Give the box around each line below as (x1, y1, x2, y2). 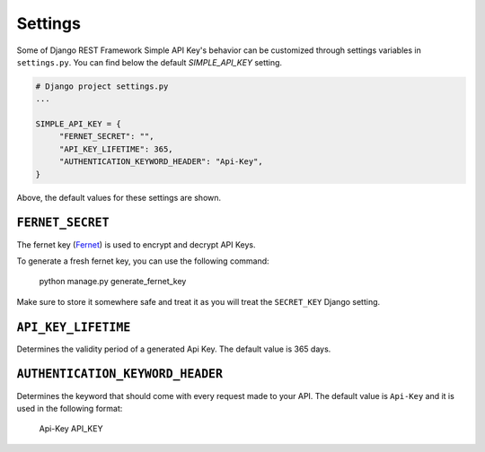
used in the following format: (16, 403, 123, 413)
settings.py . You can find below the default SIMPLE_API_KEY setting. (16, 56, 283, 67)
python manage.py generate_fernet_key (39, 276, 187, 287)
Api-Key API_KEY (39, 423, 103, 434)
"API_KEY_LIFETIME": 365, (58, 143, 174, 154)
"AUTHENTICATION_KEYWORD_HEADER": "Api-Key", (58, 157, 264, 167)
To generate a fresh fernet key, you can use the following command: (16, 256, 269, 266)
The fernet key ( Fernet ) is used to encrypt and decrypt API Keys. (16, 239, 256, 250)
